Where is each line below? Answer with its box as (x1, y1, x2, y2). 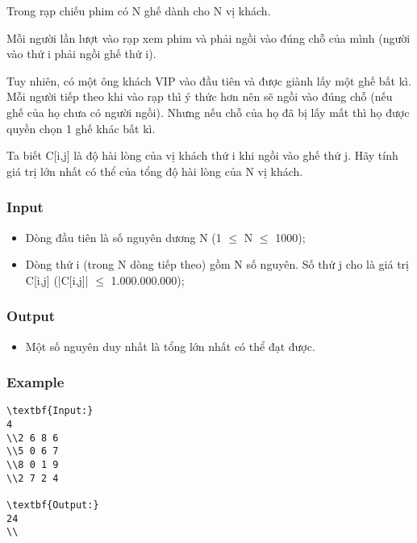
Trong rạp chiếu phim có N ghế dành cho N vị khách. (6, 2, 271, 19)
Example (6, 372, 65, 392)
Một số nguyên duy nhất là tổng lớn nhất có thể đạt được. (25, 337, 315, 354)
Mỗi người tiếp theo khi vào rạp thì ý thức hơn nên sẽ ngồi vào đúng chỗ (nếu (6, 88, 393, 105)
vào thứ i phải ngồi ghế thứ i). (6, 45, 156, 62)
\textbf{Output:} (6, 499, 99, 511)
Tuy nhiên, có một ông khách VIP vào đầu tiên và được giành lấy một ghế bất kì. (6, 72, 411, 89)
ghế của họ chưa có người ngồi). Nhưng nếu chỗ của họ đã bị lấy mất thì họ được (6, 103, 410, 120)
